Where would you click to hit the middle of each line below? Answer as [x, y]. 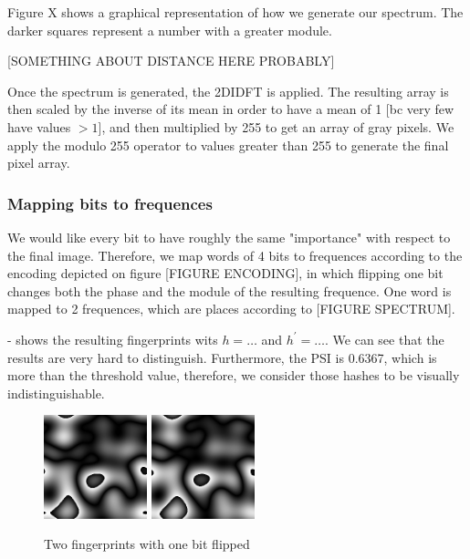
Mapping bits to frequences [110, 203]
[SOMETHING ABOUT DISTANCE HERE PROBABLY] [171, 61]
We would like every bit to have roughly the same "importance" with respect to [229, 237]
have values [39, 126]
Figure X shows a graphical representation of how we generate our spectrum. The [235, 12]
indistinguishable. [56, 393]
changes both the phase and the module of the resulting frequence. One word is [230, 290]
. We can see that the [385, 339]
